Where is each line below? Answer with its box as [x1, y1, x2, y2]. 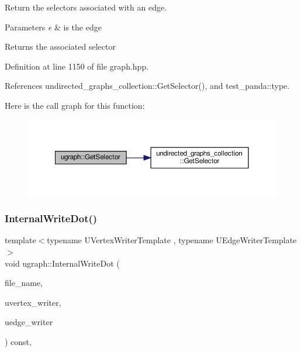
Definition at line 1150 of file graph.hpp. [5, 60, 149, 72]
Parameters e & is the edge [5, 20, 102, 33]
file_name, [5, 277, 43, 289]
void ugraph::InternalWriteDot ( [5, 257, 120, 269]
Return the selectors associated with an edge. [5, 1, 167, 13]
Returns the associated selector [5, 40, 116, 53]
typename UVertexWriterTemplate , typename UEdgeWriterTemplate [47, 234, 297, 246]
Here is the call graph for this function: [5, 99, 145, 111]
